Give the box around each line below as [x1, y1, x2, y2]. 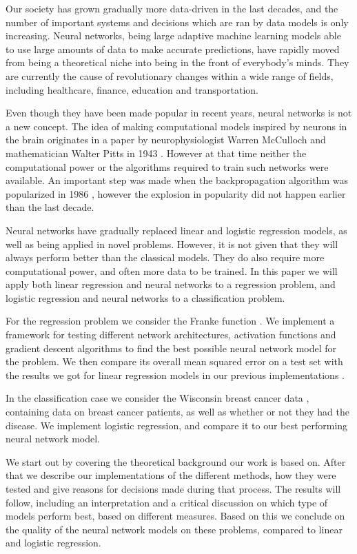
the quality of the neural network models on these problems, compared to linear [6, 522, 343, 536]
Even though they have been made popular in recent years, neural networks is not [6, 105, 352, 120]
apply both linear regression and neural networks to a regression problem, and [6, 277, 336, 291]
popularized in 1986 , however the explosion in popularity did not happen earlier [6, 186, 346, 201]
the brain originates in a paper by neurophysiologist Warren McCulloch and [6, 132, 326, 147]
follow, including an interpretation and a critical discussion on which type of [6, 495, 328, 509]
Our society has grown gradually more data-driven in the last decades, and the [6, 1, 338, 15]
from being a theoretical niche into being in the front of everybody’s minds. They [6, 55, 349, 70]
